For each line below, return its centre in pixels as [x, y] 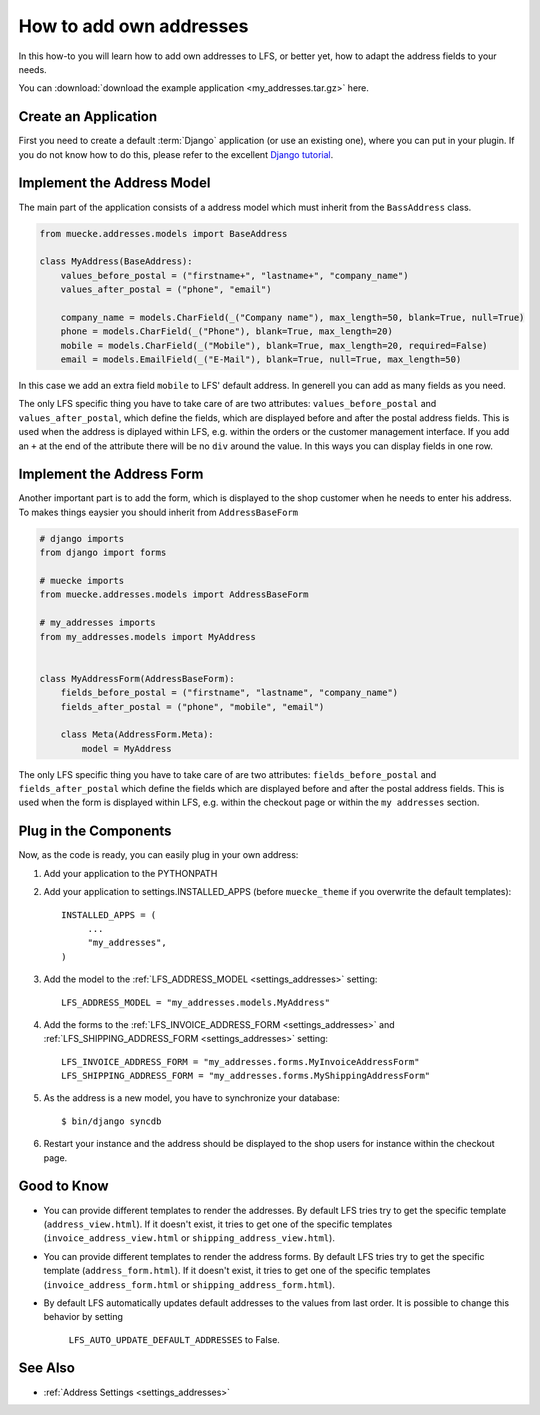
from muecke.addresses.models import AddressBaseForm [174, 594]
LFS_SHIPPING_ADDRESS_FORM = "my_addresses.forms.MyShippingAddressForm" [246, 1076]
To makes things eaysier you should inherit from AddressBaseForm [158, 512]
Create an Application [88, 116]
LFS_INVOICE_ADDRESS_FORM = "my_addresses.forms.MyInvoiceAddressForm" [240, 1061]
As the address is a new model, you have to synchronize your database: [191, 1098]
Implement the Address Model [114, 183]
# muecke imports [82, 581]
